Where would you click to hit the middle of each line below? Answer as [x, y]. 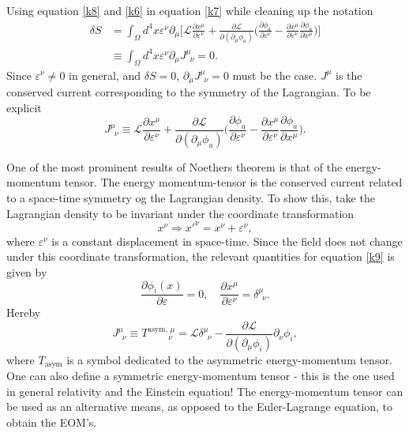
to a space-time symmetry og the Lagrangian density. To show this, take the [191, 198]
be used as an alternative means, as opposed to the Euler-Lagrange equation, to [199, 407]
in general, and [105, 75]
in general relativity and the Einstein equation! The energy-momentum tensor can [205, 391]
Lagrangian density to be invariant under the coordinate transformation [180, 213]
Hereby [24, 313]
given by [27, 271]
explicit [24, 107]
